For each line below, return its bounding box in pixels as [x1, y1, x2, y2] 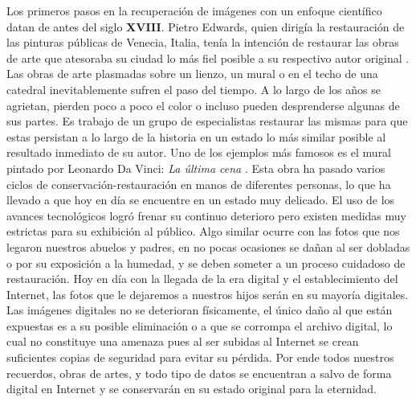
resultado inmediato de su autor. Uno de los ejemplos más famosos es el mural [6, 144, 392, 161]
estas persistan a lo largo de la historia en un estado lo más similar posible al [6, 128, 386, 145]
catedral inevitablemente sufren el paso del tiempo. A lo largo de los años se [6, 80, 381, 97]
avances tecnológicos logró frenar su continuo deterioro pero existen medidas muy [6, 207, 406, 224]
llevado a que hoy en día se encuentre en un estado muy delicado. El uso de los [6, 191, 395, 208]
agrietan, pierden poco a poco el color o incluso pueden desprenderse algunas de [6, 96, 400, 113]
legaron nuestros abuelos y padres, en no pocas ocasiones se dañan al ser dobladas [6, 238, 410, 255]
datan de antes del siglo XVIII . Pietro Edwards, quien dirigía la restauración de [6, 18, 405, 35]
